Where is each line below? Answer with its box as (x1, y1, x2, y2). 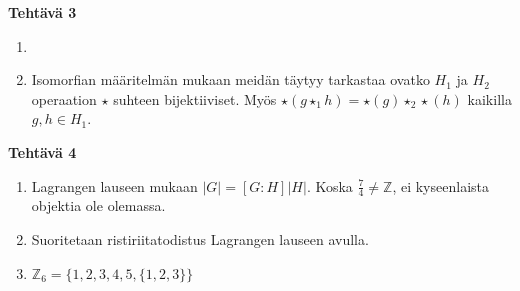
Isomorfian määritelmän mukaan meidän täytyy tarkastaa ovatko (31, 69, 430, 90)
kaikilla (467, 88, 512, 109)
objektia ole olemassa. (31, 195, 166, 216)
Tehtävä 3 (8, 2, 77, 22)
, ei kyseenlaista (392, 175, 489, 196)
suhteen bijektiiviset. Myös (113, 88, 277, 109)
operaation (31, 88, 97, 109)
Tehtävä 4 (8, 141, 77, 162)
